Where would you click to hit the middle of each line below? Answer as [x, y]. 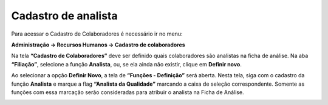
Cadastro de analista [64, 16]
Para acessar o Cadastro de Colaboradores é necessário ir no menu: [97, 34]
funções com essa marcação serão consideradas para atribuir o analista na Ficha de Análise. [128, 92]
